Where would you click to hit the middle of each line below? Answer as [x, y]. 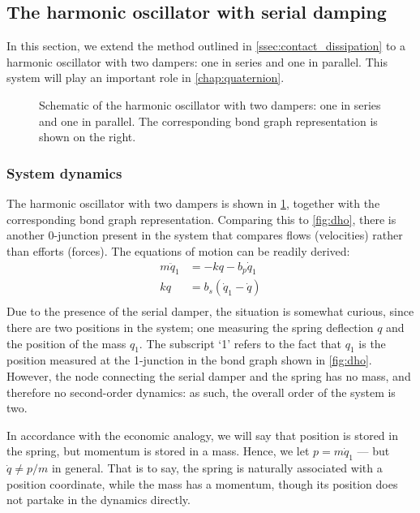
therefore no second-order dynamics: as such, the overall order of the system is [201, 392]
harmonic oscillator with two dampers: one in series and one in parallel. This [197, 61]
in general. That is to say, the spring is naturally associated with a [217, 468]
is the [372, 343]
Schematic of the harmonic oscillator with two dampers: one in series [210, 104]
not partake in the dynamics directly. [99, 500]
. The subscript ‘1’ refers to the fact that [240, 343]
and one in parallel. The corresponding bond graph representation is [208, 121]
